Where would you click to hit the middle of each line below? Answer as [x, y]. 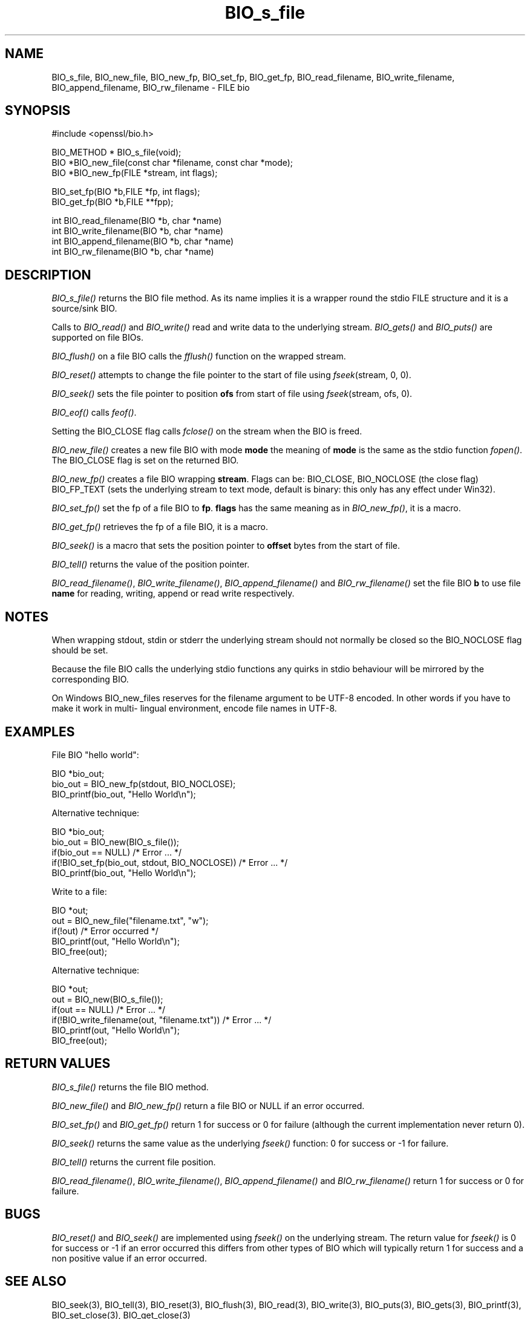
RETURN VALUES [58, 1064]
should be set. [80, 650]
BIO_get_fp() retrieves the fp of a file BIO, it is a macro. [160, 527]
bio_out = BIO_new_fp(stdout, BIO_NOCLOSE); [144, 784]
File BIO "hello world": [95, 754]
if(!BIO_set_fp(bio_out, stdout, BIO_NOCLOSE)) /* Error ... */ [170, 862]
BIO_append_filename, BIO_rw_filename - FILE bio [151, 87]
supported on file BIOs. [97, 338]
